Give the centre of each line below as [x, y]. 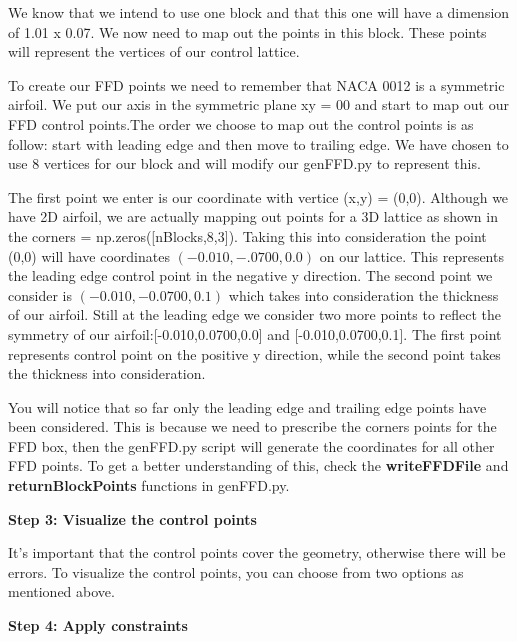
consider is [40, 294]
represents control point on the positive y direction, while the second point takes [254, 353]
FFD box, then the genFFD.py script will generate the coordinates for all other [251, 445]
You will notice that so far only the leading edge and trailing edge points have [247, 406]
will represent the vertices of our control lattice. [154, 51]
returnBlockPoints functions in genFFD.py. [149, 485]
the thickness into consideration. [107, 373]
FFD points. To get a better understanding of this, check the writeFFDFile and [258, 465]
